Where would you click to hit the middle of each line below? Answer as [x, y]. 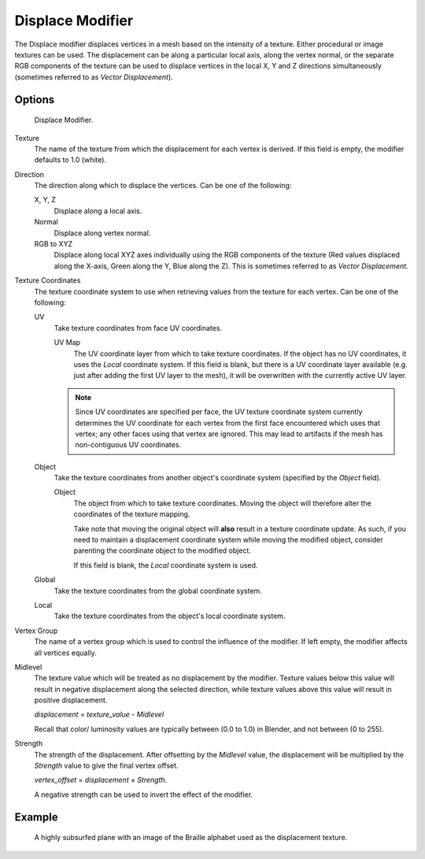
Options [35, 100]
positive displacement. [71, 700]
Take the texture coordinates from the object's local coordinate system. [170, 616]
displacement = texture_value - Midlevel [99, 715]
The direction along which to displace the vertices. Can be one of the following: [163, 186]
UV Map [67, 342]
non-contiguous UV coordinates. [128, 445]
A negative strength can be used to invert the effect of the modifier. [144, 794]
